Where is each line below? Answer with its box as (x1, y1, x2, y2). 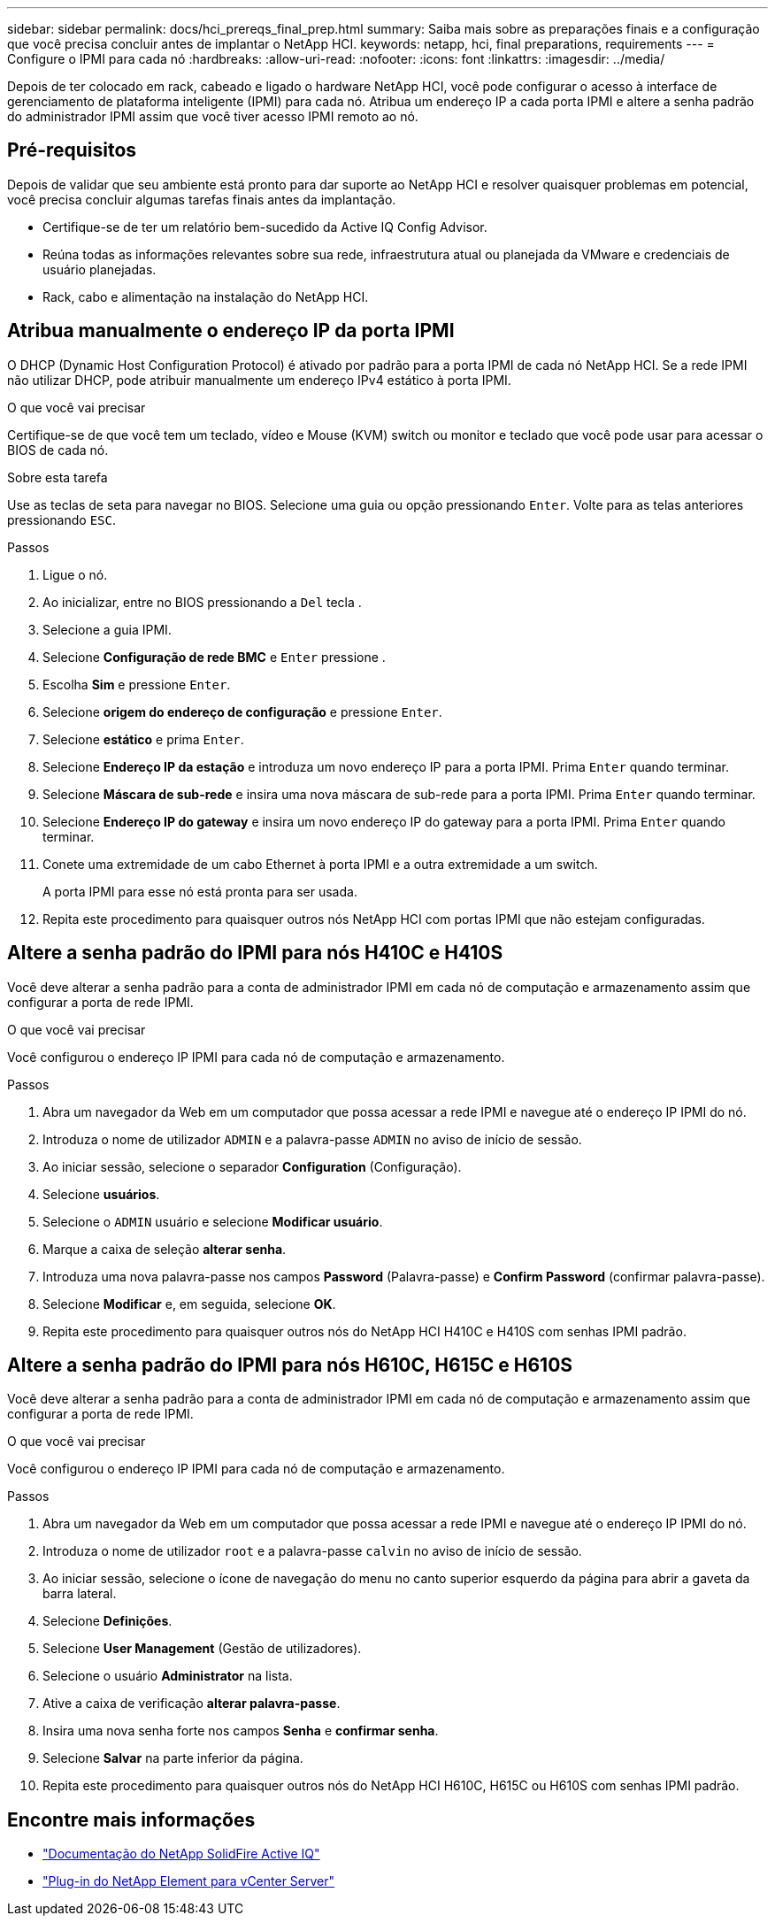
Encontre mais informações (7, 1808, 256, 1831)
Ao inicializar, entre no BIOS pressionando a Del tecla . (42, 594, 362, 610)
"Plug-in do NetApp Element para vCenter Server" (42, 1873, 335, 1889)
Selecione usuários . (42, 1186, 160, 1202)
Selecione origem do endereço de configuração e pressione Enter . (42, 704, 442, 719)
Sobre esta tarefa (7, 469, 108, 485)
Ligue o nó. (42, 566, 108, 582)
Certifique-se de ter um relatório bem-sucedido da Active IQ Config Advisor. (42, 219, 487, 235)
